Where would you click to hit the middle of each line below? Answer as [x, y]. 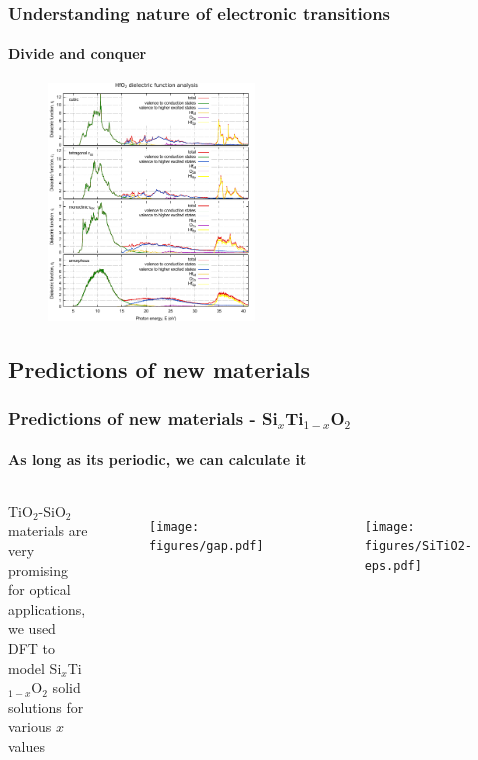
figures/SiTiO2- [418, 546]
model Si [35, 667]
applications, [47, 608]
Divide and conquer [77, 53]
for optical [39, 589]
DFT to [32, 647]
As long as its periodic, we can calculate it [157, 458]
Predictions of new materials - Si [143, 418]
